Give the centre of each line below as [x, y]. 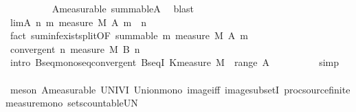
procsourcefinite [317, 89]
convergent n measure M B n [75, 48]
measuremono [34, 103]
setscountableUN [103, 103]
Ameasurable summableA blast [123, 8]
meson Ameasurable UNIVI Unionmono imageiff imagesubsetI [145, 89]
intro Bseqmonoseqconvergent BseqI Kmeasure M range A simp [175, 62]
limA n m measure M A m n [78, 22]
